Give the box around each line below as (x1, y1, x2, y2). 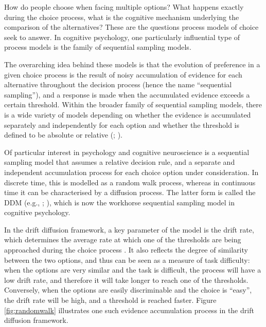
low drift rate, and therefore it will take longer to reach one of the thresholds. (4, 274, 249, 285)
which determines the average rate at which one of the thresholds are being (4, 234, 241, 245)
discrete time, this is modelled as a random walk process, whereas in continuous (4, 177, 256, 187)
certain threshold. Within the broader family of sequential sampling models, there (4, 99, 262, 110)
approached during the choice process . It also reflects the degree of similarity (4, 244, 248, 255)
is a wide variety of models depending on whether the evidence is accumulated (4, 109, 251, 120)
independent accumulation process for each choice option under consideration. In (4, 166, 259, 177)
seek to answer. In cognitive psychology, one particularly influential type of (4, 31, 240, 42)
